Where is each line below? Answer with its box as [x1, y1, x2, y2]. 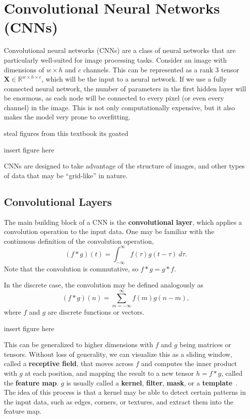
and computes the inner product [141, 358, 237, 369]
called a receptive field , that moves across [4, 358, 134, 369]
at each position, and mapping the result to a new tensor [25, 368, 194, 378]
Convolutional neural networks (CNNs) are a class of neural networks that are [4, 45, 236, 55]
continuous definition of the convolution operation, [4, 235, 154, 246]
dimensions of [4, 64, 44, 74]
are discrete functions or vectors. [47, 307, 144, 317]
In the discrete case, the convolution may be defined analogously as [4, 280, 203, 290]
